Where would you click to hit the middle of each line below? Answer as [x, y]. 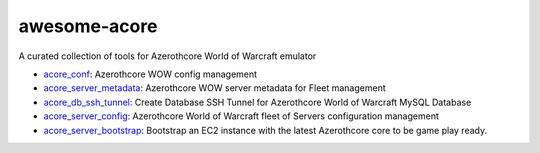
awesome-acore [88, 26]
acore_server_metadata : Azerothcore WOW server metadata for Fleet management [215, 88]
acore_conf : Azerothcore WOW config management [150, 74]
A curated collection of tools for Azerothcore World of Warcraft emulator [167, 56]
